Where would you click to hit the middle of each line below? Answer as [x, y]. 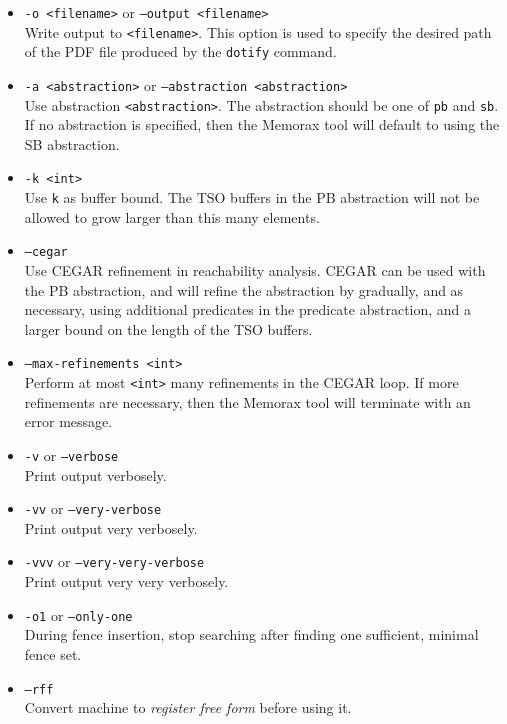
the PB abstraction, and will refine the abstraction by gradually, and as [244, 289]
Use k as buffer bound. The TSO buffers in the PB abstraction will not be [252, 197]
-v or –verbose [71, 454]
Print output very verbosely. [111, 527]
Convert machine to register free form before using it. [188, 707]
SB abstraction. [72, 143]
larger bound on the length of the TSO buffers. [168, 328]
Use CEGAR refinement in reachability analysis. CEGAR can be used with [255, 270]
